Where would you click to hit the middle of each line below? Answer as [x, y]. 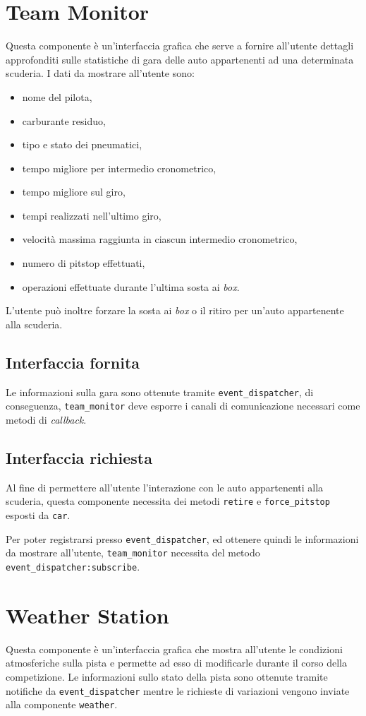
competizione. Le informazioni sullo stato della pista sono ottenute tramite [167, 676]
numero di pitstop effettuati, [84, 263]
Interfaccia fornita [73, 362]
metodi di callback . [46, 419]
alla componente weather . [62, 704]
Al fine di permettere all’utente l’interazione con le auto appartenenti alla [165, 487]
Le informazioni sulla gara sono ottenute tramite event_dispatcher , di [160, 392]
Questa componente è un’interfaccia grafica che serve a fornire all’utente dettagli [180, 46]
